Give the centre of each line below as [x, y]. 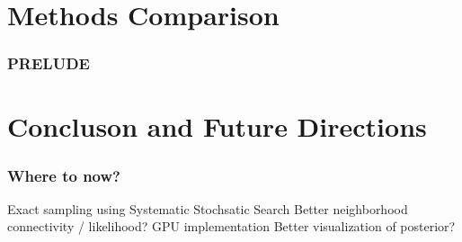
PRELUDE [49, 63]
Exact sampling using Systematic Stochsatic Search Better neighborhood [208, 208]
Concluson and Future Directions [217, 126]
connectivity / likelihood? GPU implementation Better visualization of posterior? [231, 226]
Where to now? [64, 175]
